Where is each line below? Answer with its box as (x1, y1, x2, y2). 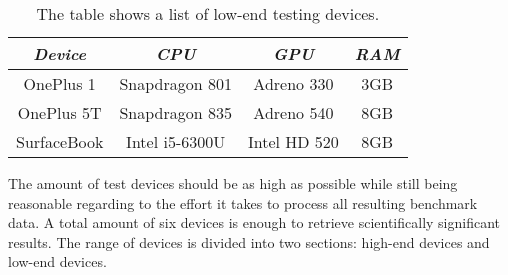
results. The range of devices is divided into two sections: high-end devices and (8, 231, 490, 252)
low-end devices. (8, 251, 107, 272)
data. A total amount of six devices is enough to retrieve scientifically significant (8, 212, 500, 233)
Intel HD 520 (247, 130, 339, 153)
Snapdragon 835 (119, 101, 232, 124)
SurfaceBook (16, 130, 104, 153)
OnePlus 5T (17, 101, 102, 124)
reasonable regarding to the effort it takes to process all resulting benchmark (8, 192, 478, 213)
